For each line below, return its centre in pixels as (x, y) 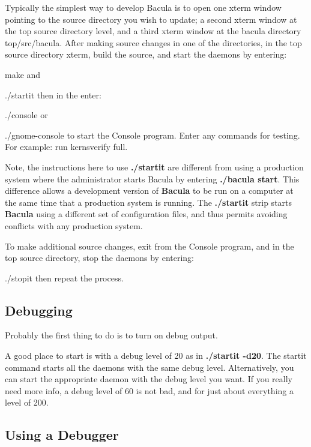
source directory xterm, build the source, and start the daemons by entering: (146, 54)
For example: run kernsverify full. (66, 147)
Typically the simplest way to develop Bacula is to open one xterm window (143, 7)
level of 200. (27, 402)
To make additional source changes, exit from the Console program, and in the (149, 246)
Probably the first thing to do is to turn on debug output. (111, 335)
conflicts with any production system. (74, 225)
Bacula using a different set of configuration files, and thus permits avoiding (146, 214)
